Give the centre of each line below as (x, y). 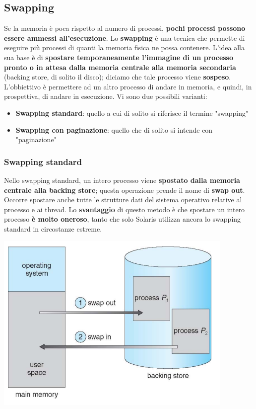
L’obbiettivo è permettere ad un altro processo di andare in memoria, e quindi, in (128, 86)
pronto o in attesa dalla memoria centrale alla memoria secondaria (120, 67)
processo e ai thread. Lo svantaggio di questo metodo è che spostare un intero (125, 209)
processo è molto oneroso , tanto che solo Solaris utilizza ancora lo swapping (123, 219)
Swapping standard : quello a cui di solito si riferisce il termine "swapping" (132, 113)
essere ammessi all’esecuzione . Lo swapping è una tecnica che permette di (125, 38)
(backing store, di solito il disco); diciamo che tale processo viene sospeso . (118, 77)
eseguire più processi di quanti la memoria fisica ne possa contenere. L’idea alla (124, 47)
